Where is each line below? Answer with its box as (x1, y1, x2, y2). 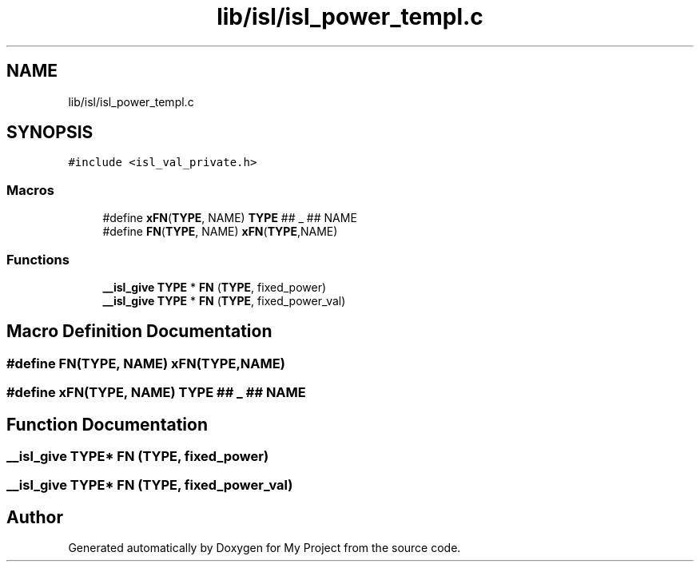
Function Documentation (6, 414, 208, 435)
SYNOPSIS (6, 122, 93, 143)
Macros (6, 181, 54, 198)
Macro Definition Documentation (6, 321, 272, 342)
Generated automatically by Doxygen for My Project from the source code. (68, 541, 461, 555)
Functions (6, 251, 70, 268)
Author (6, 506, 63, 527)
